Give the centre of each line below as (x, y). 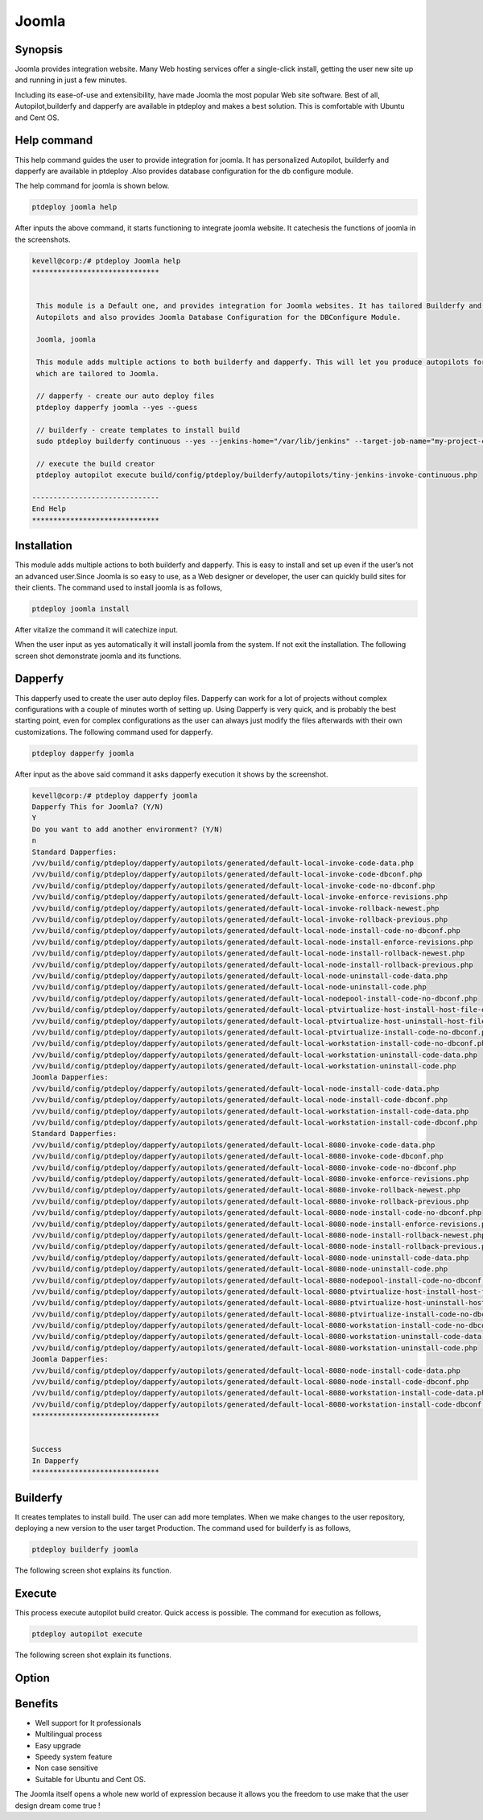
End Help (49, 509)
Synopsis (39, 50)
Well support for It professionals (88, 1723)
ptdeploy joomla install (81, 609)
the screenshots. (43, 239)
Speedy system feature (74, 1756)
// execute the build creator (96, 464)
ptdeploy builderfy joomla (85, 1550)
